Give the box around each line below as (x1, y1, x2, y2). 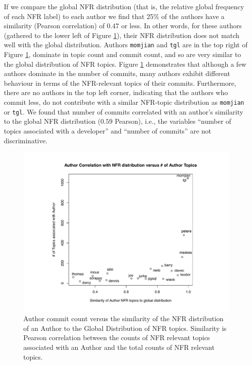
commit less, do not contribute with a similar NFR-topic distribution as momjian (4, 97, 244, 107)
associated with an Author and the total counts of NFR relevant (23, 342, 215, 352)
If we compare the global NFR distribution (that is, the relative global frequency (4, 1, 244, 11)
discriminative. (4, 135, 48, 145)
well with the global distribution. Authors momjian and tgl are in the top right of (4, 39, 248, 50)
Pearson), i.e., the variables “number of (115, 116, 232, 126)
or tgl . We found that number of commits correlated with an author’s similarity (4, 106, 243, 116)
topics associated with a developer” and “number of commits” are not (4, 125, 211, 135)
